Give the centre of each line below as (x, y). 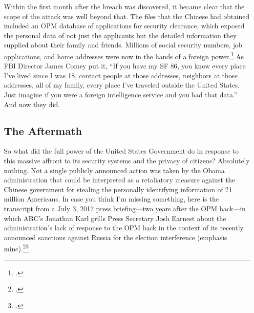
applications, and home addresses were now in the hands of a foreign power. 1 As (124, 55)
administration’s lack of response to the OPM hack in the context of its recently (124, 228)
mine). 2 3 (16, 248)
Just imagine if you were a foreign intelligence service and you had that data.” (121, 94)
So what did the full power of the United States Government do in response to (121, 151)
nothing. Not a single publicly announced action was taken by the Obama (114, 170)
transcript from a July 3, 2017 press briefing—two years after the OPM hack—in (125, 208)
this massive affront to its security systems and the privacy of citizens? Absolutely (127, 160)
